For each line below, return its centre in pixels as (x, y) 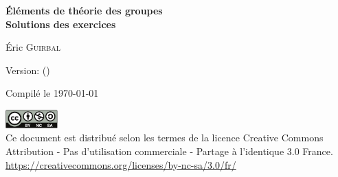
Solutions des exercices (61, 24)
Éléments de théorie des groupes (84, 10)
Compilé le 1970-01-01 (52, 93)
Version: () (28, 70)
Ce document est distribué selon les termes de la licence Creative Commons (165, 138)
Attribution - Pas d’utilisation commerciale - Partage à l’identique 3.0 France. (169, 151)
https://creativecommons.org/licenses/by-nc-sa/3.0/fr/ (121, 164)
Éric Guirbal (33, 47)
